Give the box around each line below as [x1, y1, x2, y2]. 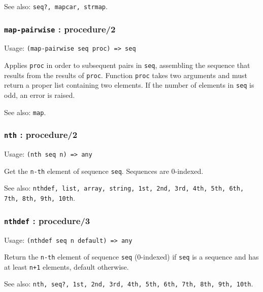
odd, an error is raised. [4, 90, 75, 100]
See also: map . [4, 106, 46, 117]
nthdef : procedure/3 [4, 214, 90, 227]
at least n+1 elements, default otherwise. [4, 261, 129, 272]
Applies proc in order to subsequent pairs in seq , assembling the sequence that [4, 60, 250, 70]
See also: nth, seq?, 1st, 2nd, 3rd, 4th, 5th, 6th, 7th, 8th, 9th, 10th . [4, 278, 253, 289]
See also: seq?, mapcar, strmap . [4, 1, 108, 11]
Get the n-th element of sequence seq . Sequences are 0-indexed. [4, 165, 204, 176]
